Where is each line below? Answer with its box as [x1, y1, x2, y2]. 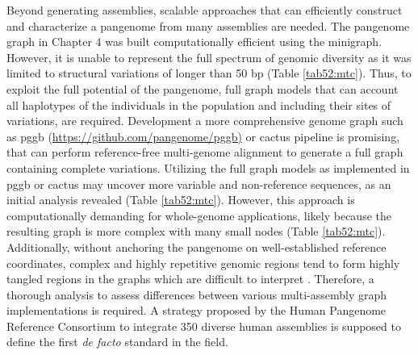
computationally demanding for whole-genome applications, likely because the [6, 207, 391, 223]
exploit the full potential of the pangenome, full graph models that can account [6, 80, 399, 97]
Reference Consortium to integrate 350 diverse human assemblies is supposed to [6, 317, 401, 334]
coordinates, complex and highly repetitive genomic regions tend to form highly [6, 254, 400, 271]
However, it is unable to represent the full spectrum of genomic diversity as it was [6, 48, 412, 65]
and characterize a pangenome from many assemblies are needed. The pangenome [6, 17, 410, 34]
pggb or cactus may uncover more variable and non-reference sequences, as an [6, 175, 391, 192]
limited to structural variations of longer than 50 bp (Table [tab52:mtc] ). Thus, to [6, 65, 412, 81]
